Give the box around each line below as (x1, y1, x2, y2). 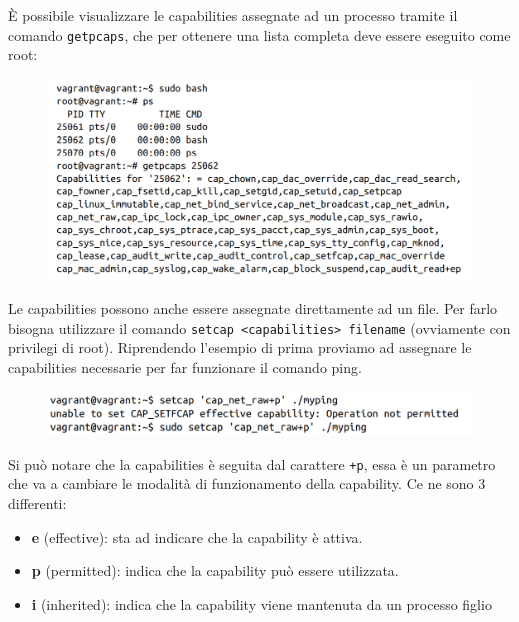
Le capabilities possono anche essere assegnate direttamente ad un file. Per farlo (8, 298, 498, 319)
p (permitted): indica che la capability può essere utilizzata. (31, 560, 399, 581)
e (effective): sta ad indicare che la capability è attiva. (31, 526, 363, 547)
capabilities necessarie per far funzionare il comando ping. (8, 356, 362, 377)
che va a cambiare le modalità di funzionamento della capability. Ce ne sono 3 (8, 473, 486, 494)
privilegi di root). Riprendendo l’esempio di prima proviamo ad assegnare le (8, 337, 472, 358)
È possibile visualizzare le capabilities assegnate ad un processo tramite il (8, 5, 458, 25)
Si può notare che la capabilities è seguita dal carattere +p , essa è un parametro (8, 453, 496, 474)
